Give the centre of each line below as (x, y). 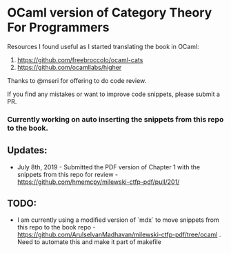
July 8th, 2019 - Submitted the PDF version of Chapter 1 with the (109, 167)
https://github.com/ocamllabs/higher (69, 67)
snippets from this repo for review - (68, 174)
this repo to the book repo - (56, 227)
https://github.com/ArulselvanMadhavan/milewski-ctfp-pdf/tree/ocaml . (119, 235)
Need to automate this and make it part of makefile (89, 242)
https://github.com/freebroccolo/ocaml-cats (80, 59)
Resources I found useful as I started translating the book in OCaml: (103, 46)
